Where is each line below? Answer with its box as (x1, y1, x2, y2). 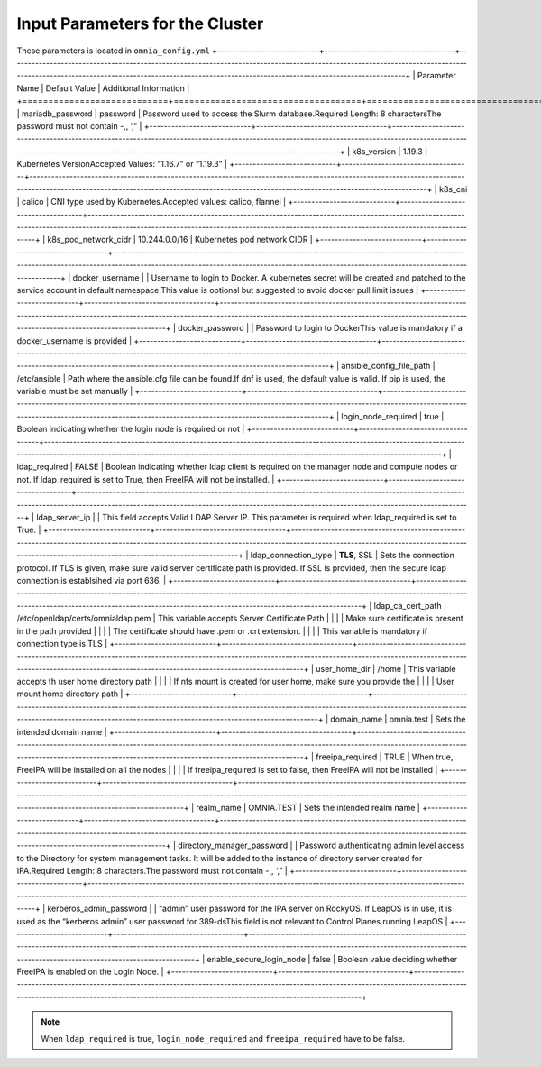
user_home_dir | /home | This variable (316, 663, 456, 674)
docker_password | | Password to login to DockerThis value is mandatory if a (177, 323, 463, 334)
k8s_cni (438, 183, 468, 194)
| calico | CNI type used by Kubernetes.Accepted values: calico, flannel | (16, 197, 287, 207)
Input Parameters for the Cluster (16, 14, 264, 33)
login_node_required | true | (341, 410, 445, 421)
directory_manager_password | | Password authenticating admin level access (177, 840, 465, 851)
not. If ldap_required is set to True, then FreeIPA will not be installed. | (16, 474, 275, 484)
